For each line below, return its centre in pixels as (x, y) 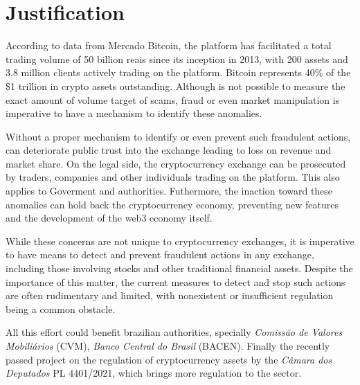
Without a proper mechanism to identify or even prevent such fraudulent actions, (178, 136)
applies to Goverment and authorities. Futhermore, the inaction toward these (169, 191)
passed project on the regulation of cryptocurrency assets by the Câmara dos (169, 359)
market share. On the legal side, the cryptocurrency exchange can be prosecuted (176, 163)
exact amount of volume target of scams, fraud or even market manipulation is (173, 99)
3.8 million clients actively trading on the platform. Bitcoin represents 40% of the (178, 72)
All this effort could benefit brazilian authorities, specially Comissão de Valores (174, 332)
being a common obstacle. (61, 308)
